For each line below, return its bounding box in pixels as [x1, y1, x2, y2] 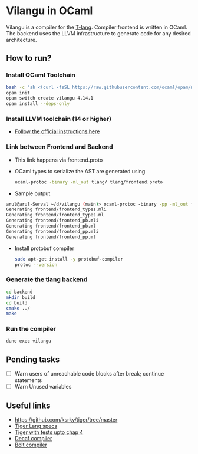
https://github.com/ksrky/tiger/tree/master [14, 416, 118, 423]
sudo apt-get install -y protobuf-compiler [14, 256, 124, 262]
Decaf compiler [14, 435, 52, 442]
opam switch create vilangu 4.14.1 [6, 96, 94, 101]
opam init [6, 90, 31, 96]
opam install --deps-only [6, 101, 70, 107]
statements [14, 377, 42, 384]
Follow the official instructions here [14, 128, 100, 135]
